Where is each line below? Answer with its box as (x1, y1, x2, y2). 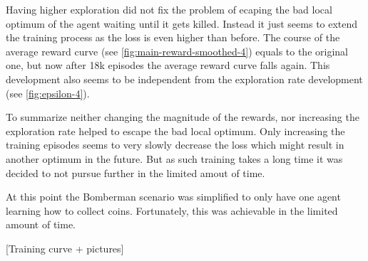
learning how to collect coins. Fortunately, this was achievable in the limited (6, 203, 338, 218)
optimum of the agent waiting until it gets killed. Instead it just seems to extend (6, 16, 358, 31)
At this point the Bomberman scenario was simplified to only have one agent (6, 189, 341, 204)
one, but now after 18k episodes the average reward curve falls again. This (6, 58, 330, 73)
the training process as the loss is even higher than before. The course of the (6, 30, 340, 45)
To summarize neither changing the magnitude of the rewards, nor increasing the (6, 110, 359, 124)
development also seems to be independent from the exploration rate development (6, 71, 363, 86)
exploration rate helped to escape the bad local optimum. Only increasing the (6, 123, 345, 138)
